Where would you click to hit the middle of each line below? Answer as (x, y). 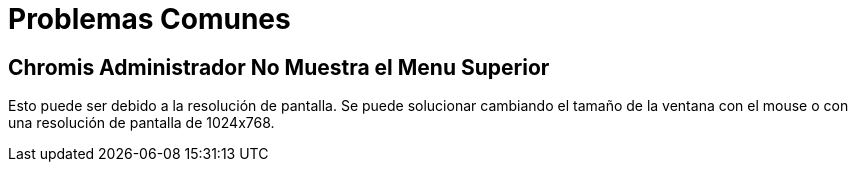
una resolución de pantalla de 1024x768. (141, 123)
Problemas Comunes (149, 19)
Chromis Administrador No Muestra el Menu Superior (279, 67)
